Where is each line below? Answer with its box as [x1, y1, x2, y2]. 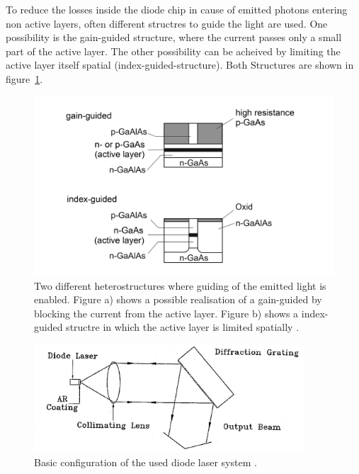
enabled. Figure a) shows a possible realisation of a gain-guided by [34, 292, 322, 307]
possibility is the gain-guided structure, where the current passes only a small [6, 30, 342, 45]
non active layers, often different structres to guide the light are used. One [6, 16, 328, 30]
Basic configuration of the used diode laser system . [34, 455, 257, 470]
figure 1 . [6, 71, 43, 86]
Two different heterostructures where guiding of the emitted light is [34, 278, 326, 293]
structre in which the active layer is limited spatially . [66, 320, 300, 334]
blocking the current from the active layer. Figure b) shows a [34, 305, 299, 320]
